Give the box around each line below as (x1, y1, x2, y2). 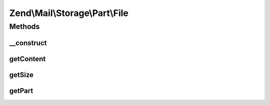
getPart (9, 86, 33, 95)
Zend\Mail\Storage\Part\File (9, 7, 128, 18)
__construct (9, 38, 47, 47)
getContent (9, 54, 46, 63)
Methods (9, 22, 40, 31)
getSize (9, 70, 34, 79)
